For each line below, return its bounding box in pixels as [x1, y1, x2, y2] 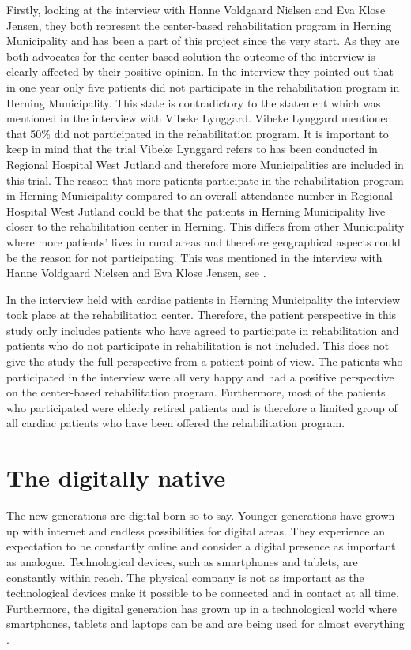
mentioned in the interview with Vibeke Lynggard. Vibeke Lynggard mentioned [6, 110, 392, 126]
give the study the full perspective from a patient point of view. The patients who [6, 353, 403, 370]
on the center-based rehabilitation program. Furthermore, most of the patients [6, 384, 386, 400]
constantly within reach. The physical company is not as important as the [6, 569, 364, 585]
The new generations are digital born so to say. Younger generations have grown [6, 507, 395, 524]
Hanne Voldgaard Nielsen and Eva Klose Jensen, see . [6, 265, 266, 281]
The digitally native [6, 461, 226, 494]
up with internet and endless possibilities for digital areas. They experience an [6, 522, 385, 539]
